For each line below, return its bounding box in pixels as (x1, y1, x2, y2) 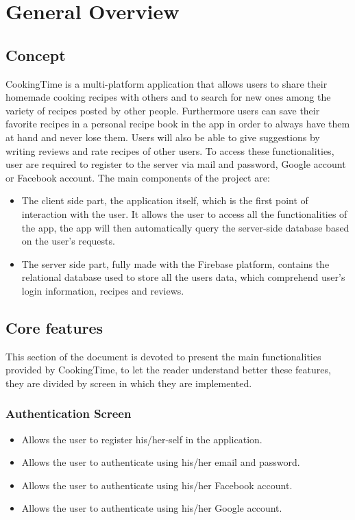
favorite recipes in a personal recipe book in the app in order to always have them (5, 116, 350, 131)
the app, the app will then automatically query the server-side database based (21, 220, 350, 234)
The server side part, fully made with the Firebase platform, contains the (21, 256, 330, 271)
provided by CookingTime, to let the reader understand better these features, (5, 362, 331, 377)
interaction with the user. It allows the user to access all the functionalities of (21, 206, 347, 221)
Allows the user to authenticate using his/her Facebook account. (21, 478, 293, 492)
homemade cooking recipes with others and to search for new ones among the (5, 90, 331, 104)
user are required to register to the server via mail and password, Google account (5, 157, 346, 171)
